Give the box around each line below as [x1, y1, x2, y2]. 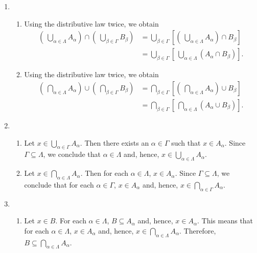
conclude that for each [24, 179, 94, 190]
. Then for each [80, 168, 128, 178]
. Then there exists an [80, 137, 149, 148]
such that [171, 137, 201, 148]
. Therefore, [179, 225, 216, 236]
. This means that [197, 215, 253, 226]
